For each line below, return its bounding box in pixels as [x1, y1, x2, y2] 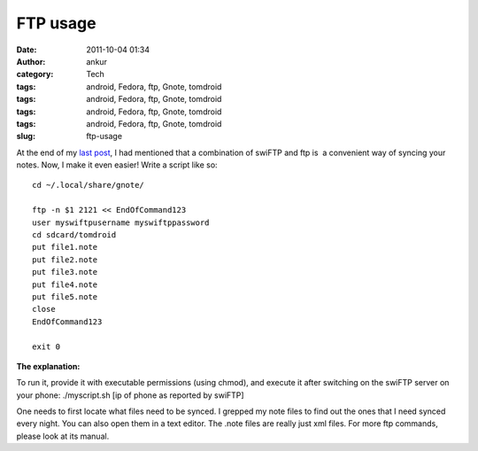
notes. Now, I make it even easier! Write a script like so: [16, 159, 218, 170]
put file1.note [32, 242, 98, 253]
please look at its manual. [16, 431, 110, 441]
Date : [16, 44, 37, 55]
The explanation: [16, 361, 81, 371]
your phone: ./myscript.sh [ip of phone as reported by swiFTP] [16, 390, 244, 400]
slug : [16, 131, 35, 142]
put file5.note [32, 292, 98, 301]
